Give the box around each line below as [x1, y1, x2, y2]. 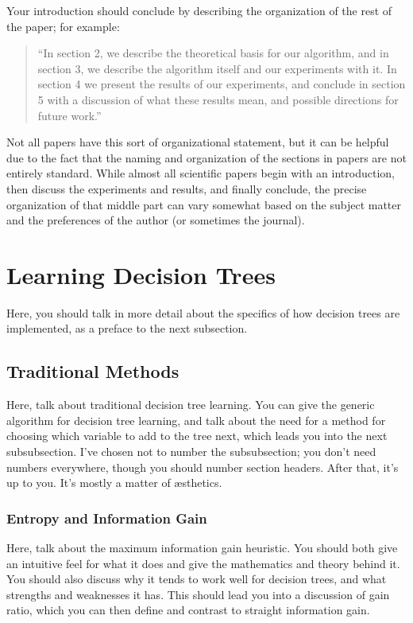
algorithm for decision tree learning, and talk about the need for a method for [6, 411, 386, 428]
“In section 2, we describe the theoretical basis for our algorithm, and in [37, 45, 389, 61]
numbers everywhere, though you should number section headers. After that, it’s [6, 458, 399, 475]
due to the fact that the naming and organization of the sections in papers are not [6, 149, 407, 165]
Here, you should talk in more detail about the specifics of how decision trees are [6, 304, 400, 321]
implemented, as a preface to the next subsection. [6, 320, 248, 337]
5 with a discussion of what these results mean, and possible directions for [37, 91, 399, 107]
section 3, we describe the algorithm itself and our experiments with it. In [37, 60, 397, 76]
